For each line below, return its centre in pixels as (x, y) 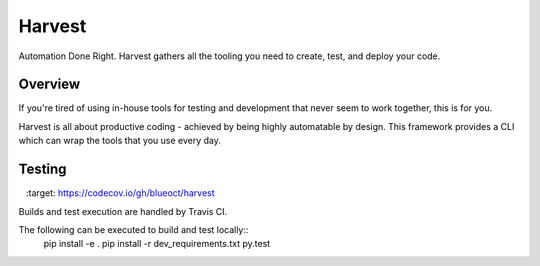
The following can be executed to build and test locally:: (133, 229)
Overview (49, 84)
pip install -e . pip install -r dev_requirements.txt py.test (157, 244)
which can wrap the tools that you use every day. (120, 141)
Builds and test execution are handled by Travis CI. (123, 211)
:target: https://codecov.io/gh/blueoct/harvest (120, 193)
